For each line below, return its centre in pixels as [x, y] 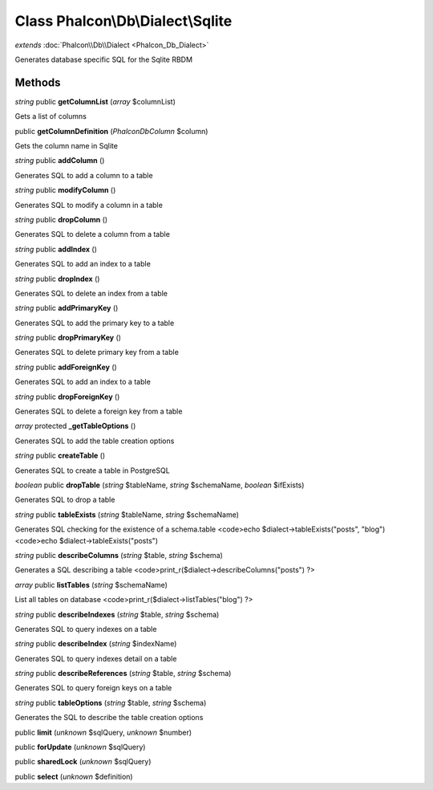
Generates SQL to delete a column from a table [92, 234]
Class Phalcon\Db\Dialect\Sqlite [123, 21]
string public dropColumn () [61, 219]
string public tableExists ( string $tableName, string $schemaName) [127, 515]
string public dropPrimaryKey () [68, 338]
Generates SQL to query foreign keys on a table [93, 688]
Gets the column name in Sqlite [66, 146]
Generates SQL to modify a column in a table [89, 205]
